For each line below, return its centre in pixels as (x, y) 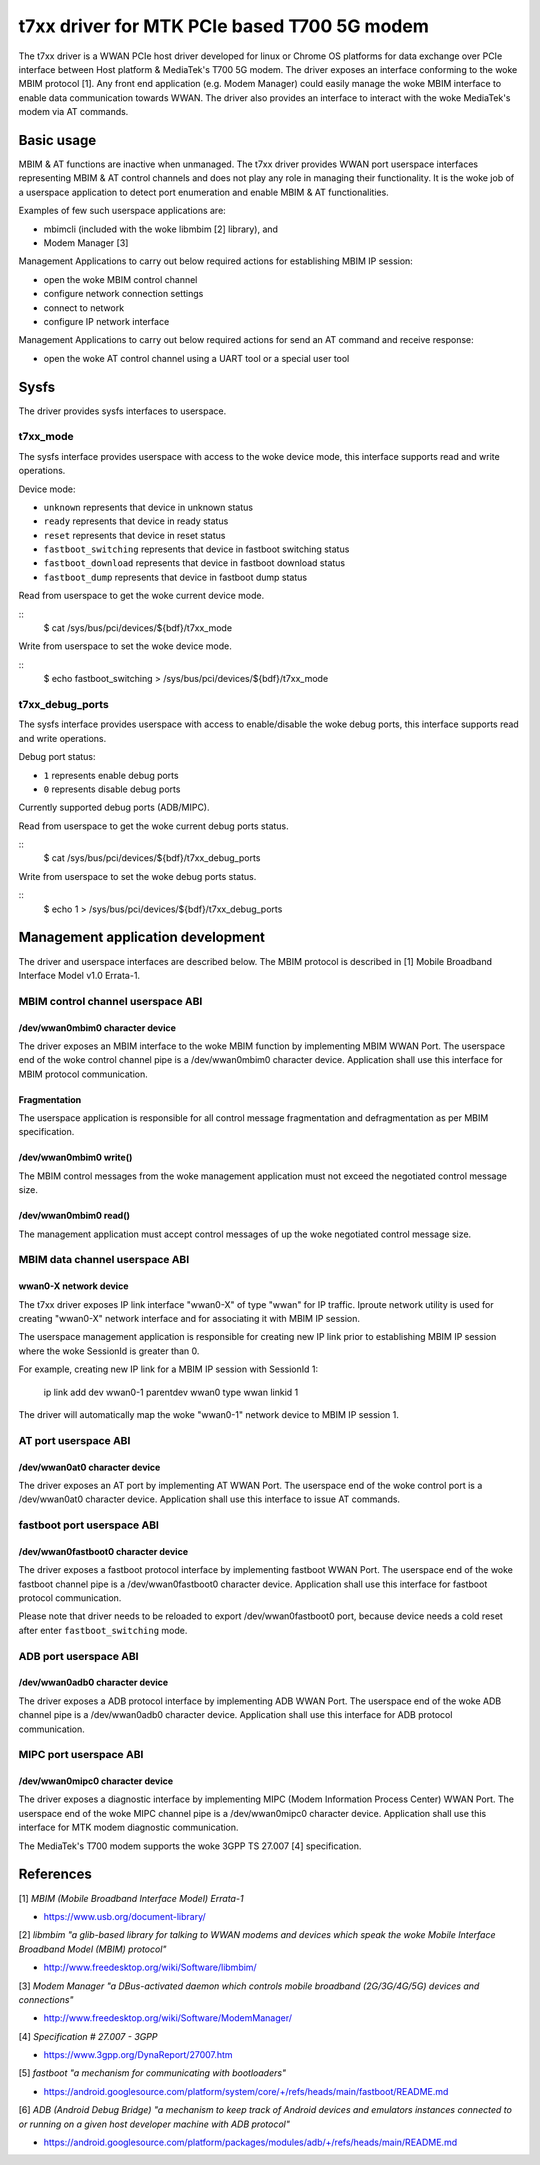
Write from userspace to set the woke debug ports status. (137, 876)
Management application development (141, 937)
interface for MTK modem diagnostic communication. (128, 1827)
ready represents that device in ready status (136, 521)
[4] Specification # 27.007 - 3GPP (88, 2036)
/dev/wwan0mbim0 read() (74, 1216)
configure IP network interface (106, 321)
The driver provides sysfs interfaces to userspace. (122, 411)
